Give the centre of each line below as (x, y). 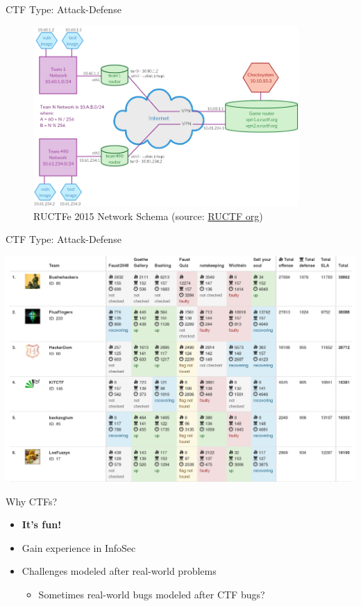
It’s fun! (42, 524)
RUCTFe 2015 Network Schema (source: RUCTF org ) (148, 216)
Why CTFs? (32, 501)
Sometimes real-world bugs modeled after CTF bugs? (152, 595)
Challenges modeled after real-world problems (119, 571)
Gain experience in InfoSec (79, 547)
